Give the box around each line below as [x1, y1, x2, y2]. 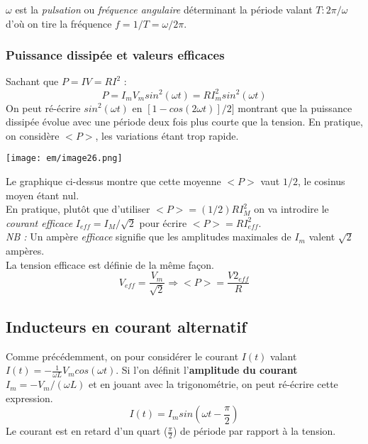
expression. [6, 390, 53, 405]
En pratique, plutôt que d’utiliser [6, 201, 150, 216]
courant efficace [6, 215, 73, 230]
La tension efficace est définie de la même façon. [6, 257, 214, 272]
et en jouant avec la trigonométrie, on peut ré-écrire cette [89, 377, 338, 392]
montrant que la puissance [238, 100, 352, 115]
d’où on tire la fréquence [6, 16, 112, 30]
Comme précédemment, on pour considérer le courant [6, 348, 239, 363]
